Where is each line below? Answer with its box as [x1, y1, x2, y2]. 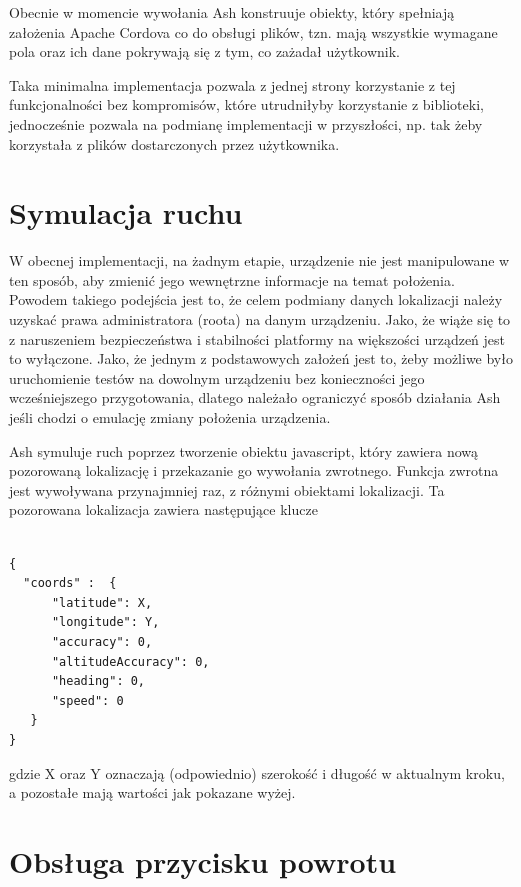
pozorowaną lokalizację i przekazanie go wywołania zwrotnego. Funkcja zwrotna [9, 460, 499, 481]
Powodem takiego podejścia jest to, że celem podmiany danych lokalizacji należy [9, 289, 503, 310]
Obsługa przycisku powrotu [9, 840, 397, 881]
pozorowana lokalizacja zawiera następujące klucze [9, 499, 318, 520]
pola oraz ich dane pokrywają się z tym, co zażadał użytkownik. [9, 41, 401, 62]
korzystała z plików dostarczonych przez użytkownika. [9, 133, 340, 154]
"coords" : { [23, 576, 117, 591]
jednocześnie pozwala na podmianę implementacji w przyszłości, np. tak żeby [9, 113, 483, 134]
